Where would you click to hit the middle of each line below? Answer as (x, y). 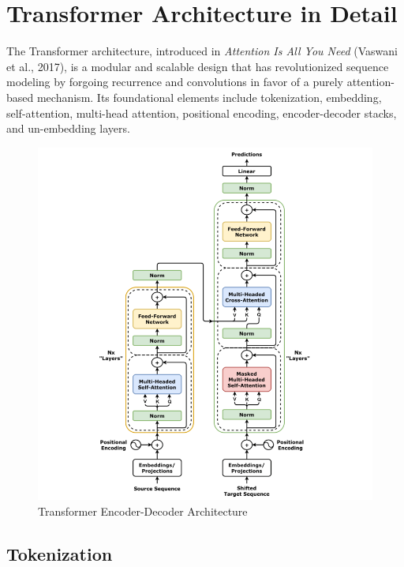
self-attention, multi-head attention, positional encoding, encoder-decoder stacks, (202, 113)
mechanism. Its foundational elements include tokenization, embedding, (209, 97)
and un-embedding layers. (68, 128)
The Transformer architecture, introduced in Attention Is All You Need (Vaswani (202, 51)
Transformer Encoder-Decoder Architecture (143, 511)
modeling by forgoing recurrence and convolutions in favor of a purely (175, 82)
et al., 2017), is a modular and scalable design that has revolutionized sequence (198, 66)
